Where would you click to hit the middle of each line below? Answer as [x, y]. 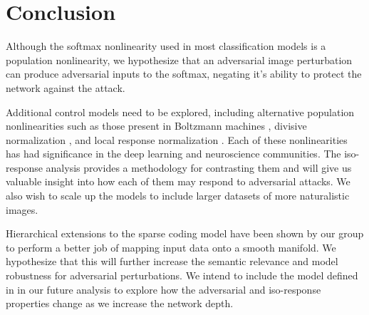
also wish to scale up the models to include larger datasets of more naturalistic [178, 196]
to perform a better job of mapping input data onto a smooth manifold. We [171, 247]
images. [22, 209]
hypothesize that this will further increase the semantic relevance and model [172, 261]
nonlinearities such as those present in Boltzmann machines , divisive [156, 126]
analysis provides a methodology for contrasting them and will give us [199, 167]
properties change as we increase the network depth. [120, 303]
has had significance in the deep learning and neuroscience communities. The [173, 154]
